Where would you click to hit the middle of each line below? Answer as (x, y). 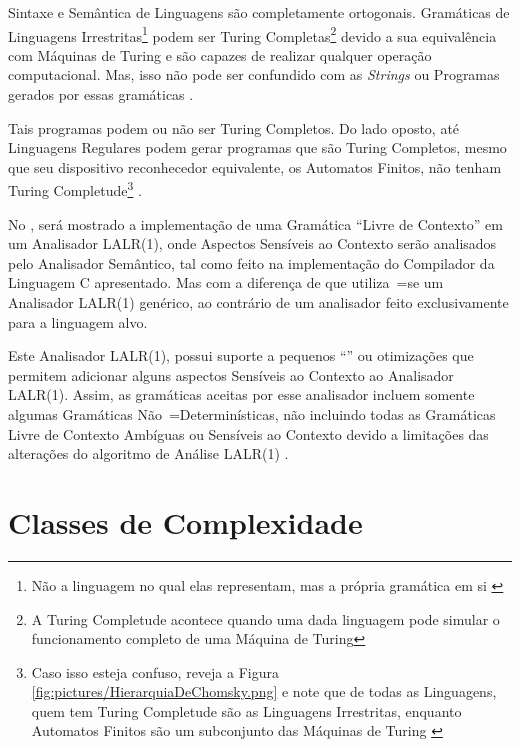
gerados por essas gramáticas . (101, 94)
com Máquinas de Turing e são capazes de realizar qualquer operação (220, 54)
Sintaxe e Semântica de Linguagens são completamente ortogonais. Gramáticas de (259, 12)
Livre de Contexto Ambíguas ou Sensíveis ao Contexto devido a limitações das (248, 433)
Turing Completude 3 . (75, 189)
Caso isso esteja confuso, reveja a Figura (155, 671)
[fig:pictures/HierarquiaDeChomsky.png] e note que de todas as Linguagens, (264, 691)
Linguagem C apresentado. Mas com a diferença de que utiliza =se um (226, 282)
